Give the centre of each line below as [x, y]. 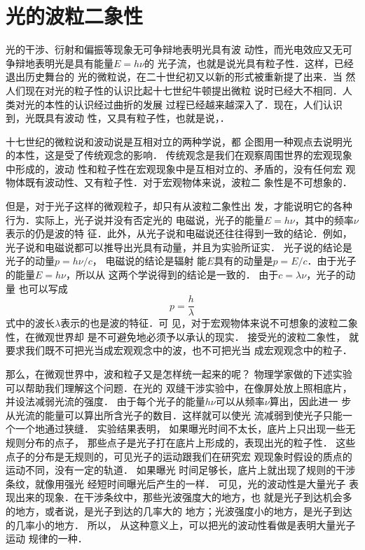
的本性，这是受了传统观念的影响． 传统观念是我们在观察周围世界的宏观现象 [179, 155]
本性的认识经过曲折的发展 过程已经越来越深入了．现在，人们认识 [193, 104]
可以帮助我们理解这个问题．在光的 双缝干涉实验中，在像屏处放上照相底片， [179, 387]
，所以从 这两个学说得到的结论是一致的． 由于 [172, 275]
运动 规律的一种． [47, 538]
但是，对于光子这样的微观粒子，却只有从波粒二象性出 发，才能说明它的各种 [179, 206]
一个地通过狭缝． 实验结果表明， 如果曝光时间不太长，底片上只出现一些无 [185, 429]
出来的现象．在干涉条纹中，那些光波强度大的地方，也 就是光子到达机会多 [184, 497]
